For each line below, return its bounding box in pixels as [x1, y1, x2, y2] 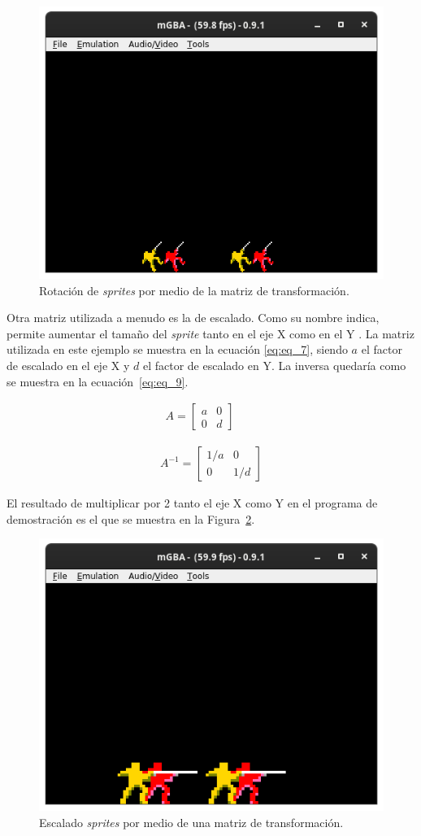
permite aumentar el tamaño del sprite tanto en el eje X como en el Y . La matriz [7, 324, 414, 342]
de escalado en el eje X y [7, 356, 130, 373]
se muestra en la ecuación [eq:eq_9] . [7, 372, 189, 390]
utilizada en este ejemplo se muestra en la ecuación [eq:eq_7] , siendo [7, 341, 348, 358]
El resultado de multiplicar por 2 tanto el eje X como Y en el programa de [7, 494, 378, 512]
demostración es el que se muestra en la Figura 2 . [7, 510, 255, 527]
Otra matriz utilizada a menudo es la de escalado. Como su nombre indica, [7, 309, 380, 326]
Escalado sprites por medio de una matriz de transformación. [39, 813, 344, 830]
